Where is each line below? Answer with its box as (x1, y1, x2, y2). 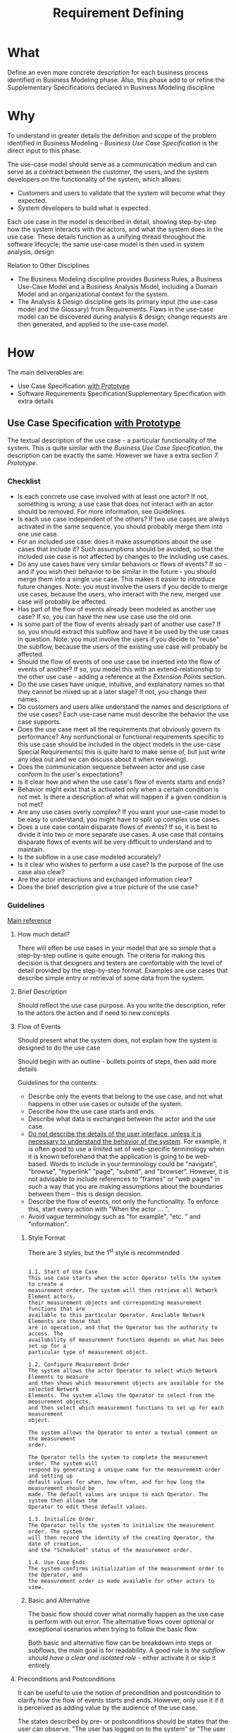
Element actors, (27, 1293, 76, 1300)
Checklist (7, 476, 41, 486)
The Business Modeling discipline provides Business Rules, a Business (17, 274, 223, 283)
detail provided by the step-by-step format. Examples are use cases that (17, 966, 228, 975)
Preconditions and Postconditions (17, 1674, 116, 1683)
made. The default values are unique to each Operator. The (27, 1491, 209, 1498)
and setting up (27, 1472, 73, 1479)
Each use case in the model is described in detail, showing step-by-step (7, 217, 217, 225)
